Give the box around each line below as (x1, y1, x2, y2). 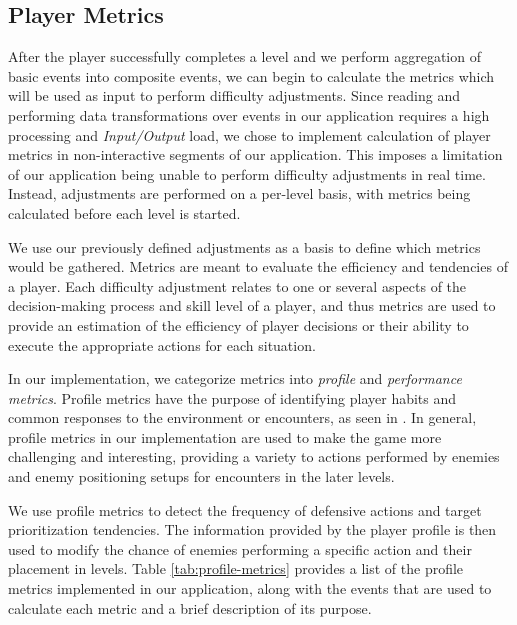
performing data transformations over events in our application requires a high (8, 104, 490, 125)
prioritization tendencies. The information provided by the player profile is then (8, 519, 497, 540)
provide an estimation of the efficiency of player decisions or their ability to (8, 314, 469, 335)
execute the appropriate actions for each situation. (8, 334, 316, 355)
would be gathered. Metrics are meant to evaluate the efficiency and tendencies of (8, 256, 508, 277)
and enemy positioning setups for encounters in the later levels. (8, 466, 395, 487)
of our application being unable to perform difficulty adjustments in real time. (8, 163, 486, 184)
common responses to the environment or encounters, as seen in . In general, (8, 407, 477, 428)
